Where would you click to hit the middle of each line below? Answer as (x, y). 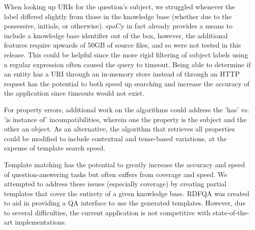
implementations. (41, 222)
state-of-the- (231, 212)
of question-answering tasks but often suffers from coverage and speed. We (116, 174)
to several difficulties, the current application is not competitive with (107, 212)
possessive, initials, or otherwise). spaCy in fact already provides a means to (118, 26)
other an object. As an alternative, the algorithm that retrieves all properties (120, 129)
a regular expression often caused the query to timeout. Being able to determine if (127, 64)
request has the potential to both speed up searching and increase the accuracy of (127, 83)
